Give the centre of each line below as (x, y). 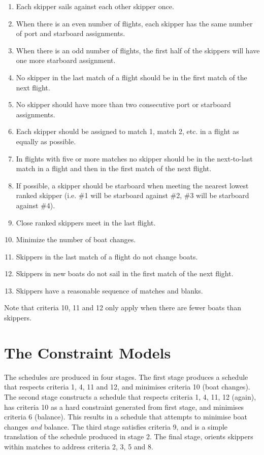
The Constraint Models (88, 352)
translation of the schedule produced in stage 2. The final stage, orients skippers (129, 436)
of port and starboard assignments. (71, 33)
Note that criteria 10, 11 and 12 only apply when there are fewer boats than (123, 307)
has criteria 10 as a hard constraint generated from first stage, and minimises (124, 407)
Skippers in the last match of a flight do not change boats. (107, 256)
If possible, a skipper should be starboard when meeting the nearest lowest (132, 185)
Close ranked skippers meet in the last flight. (86, 222)
